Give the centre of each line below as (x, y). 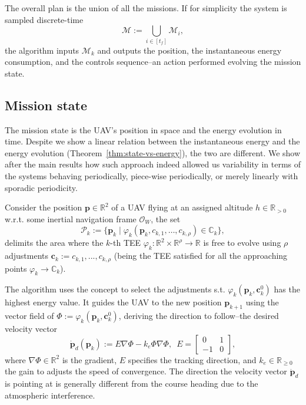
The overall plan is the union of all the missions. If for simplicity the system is (146, 8)
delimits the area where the (54, 243)
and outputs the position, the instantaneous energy (189, 50)
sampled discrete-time (44, 19)
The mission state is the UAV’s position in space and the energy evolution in (143, 129)
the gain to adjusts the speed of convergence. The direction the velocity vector (146, 371)
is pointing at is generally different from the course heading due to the (132, 383)
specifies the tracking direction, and (192, 359)
